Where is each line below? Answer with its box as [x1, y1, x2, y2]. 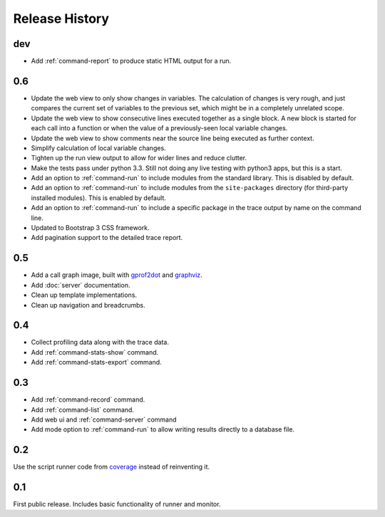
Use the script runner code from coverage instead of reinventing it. [13, 463, 210, 471]
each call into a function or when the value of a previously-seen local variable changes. [31, 124, 288, 132]
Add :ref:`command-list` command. [31, 405, 135, 414]
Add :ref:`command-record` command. [31, 395, 145, 404]
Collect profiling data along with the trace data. [31, 338, 169, 347]
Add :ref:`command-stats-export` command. [31, 358, 162, 367]
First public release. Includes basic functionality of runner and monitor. [13, 500, 221, 508]
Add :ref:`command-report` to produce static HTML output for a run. [31, 57, 232, 66]
